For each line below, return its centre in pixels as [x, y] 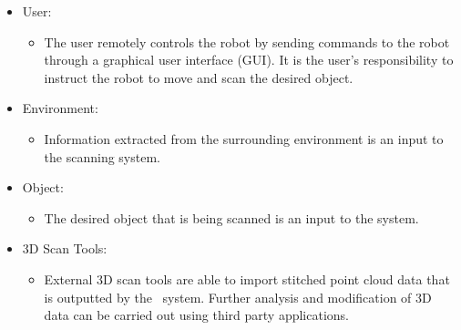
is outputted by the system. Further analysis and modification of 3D [238, 297]
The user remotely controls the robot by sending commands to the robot [247, 41]
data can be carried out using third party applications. [197, 315]
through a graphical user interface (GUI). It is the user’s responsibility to [249, 60]
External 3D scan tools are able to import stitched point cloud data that [247, 278]
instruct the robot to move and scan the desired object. [199, 77]
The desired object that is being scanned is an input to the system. [231, 217]
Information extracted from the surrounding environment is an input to [244, 138]
